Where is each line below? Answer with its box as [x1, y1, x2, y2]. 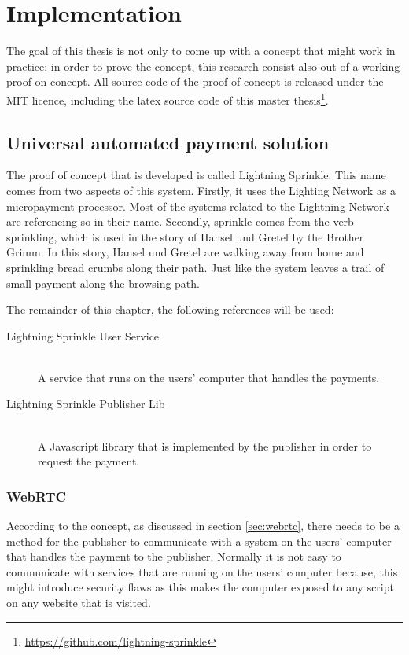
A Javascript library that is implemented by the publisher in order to [38, 437, 372, 454]
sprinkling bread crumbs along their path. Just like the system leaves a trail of [6, 259, 385, 275]
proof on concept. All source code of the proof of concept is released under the [6, 73, 384, 90]
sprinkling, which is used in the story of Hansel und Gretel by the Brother [6, 228, 364, 245]
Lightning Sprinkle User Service [6, 327, 160, 344]
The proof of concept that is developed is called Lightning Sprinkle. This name [6, 167, 386, 183]
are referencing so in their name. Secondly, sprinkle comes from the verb [6, 213, 354, 230]
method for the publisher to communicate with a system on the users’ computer [6, 532, 392, 549]
